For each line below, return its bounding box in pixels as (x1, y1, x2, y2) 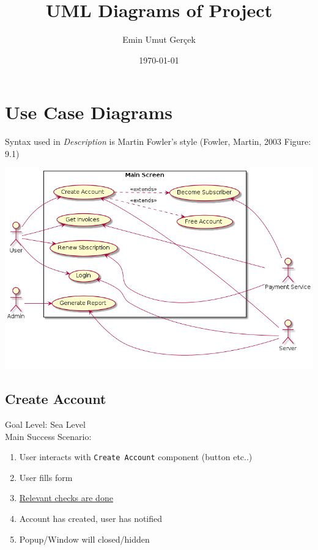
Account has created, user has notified (19, 512, 163, 525)
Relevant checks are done (19, 491, 113, 504)
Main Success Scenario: (5, 430, 92, 442)
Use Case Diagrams (5, 100, 172, 125)
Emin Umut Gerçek (122, 33, 196, 46)
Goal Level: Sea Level (5, 418, 86, 431)
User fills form (19, 471, 73, 483)
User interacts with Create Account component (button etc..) (19, 450, 253, 463)
